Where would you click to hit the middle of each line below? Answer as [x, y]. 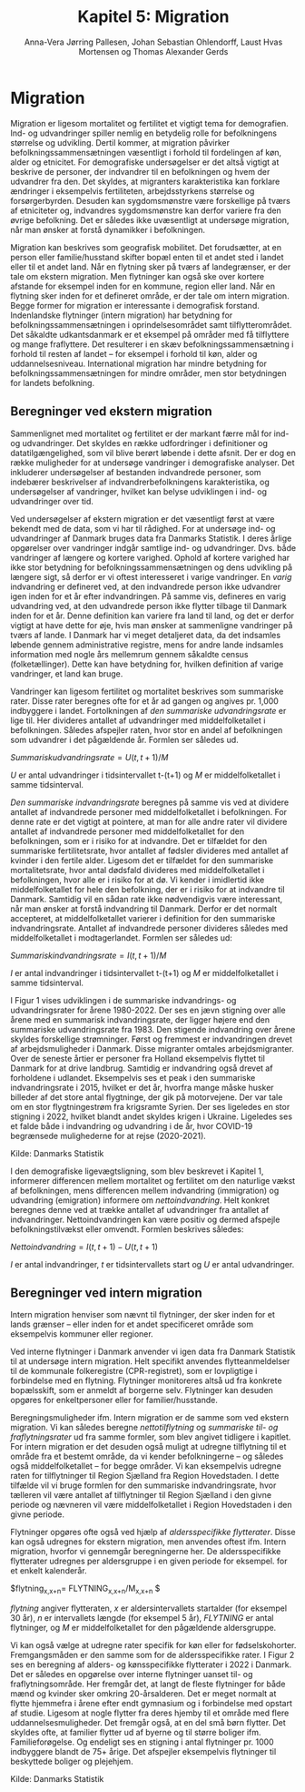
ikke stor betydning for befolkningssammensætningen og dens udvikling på [152, 567]
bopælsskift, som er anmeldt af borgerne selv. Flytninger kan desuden [142, 1390]
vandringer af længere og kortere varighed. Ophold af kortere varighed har [150, 557]
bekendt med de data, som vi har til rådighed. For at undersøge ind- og [143, 528]
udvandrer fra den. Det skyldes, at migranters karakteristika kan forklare [145, 181]
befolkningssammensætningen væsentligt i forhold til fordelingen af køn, [146, 152]
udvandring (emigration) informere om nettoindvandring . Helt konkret [140, 1200]
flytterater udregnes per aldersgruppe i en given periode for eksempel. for [149, 1561]
